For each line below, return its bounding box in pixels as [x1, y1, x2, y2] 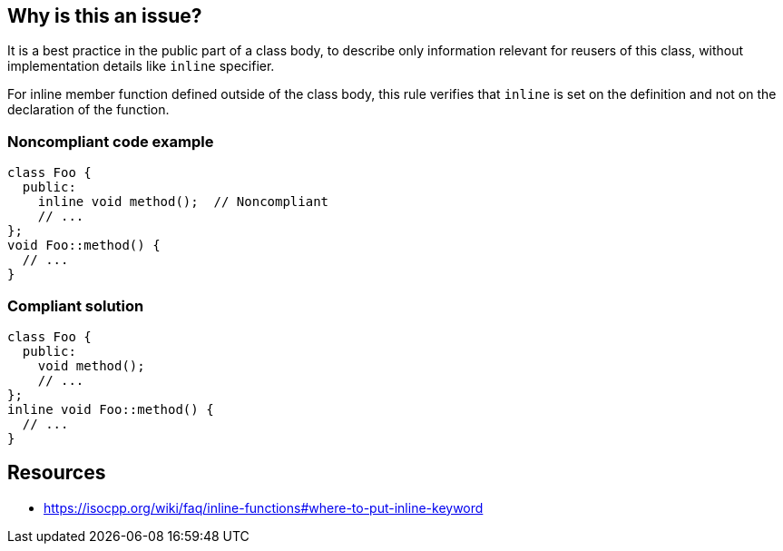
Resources [7, 461, 106, 485]
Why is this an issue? [7, 5, 202, 27]
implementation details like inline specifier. [7, 58, 275, 74]
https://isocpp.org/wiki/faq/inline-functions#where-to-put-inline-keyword [44, 499, 484, 516]
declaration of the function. [7, 102, 170, 118]
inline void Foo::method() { [7, 401, 214, 417]
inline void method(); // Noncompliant [37, 194, 329, 210]
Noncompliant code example [7, 132, 214, 151]
